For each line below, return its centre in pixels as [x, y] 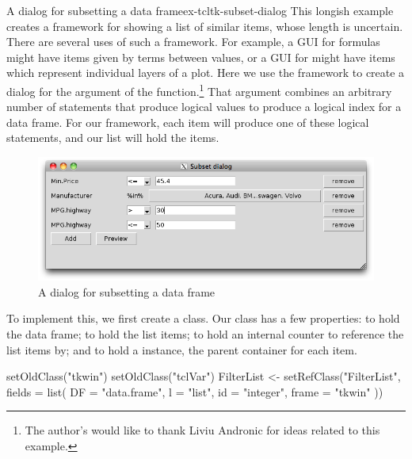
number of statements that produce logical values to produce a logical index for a [204, 107]
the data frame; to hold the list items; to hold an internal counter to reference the [205, 334]
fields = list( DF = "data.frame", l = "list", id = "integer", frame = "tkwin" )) [195, 391]
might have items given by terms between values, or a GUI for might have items [201, 57]
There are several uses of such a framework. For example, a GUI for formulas [193, 42]
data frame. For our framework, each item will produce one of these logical [188, 122]
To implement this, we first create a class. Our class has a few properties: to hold [203, 318]
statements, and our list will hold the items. [113, 138]
